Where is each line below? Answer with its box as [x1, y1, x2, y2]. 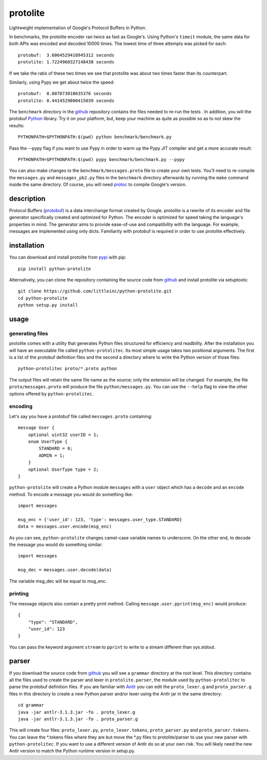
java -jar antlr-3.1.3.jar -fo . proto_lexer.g [18, 709, 135, 715]
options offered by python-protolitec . [9, 390, 94, 396]
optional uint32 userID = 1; [28, 432, 99, 437]
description [9, 195, 45, 203]
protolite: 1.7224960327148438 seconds [18, 59, 115, 65]
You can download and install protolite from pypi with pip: [9, 254, 127, 260]
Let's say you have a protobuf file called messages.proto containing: [9, 413, 153, 419]
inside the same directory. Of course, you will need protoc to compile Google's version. [9, 181, 187, 188]
